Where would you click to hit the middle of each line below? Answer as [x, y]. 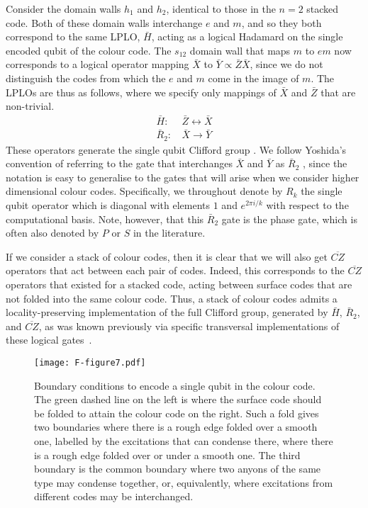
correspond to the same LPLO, [73, 36]
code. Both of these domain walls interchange [104, 22]
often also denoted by [52, 233]
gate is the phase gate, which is [289, 219]
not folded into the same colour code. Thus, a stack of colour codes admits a [172, 298]
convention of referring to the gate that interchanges [119, 163]
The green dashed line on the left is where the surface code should [178, 399]
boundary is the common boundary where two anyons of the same [178, 469]
